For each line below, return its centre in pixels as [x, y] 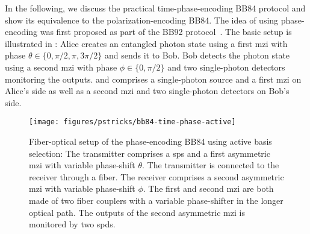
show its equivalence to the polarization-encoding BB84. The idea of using [142, 20]
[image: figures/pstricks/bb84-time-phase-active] [132, 122]
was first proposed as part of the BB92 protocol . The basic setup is [166, 32]
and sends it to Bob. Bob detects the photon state [197, 55]
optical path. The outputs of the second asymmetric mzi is [137, 212]
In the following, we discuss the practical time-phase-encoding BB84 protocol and [155, 8]
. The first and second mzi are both [208, 188]
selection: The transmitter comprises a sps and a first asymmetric [150, 153]
